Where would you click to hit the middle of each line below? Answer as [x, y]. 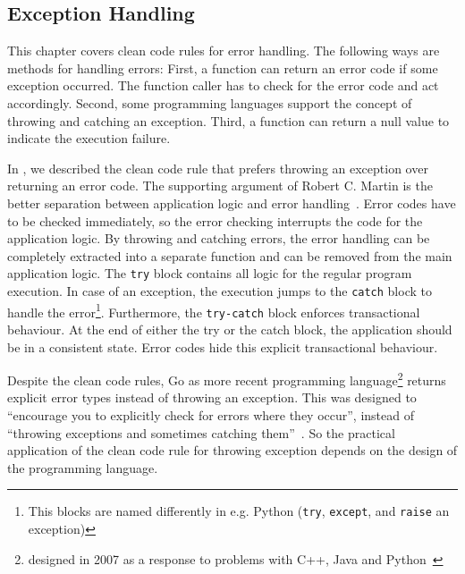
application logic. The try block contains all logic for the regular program [210, 273]
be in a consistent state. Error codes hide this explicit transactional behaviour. [223, 346]
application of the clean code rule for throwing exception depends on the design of [232, 450]
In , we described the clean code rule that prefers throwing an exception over [218, 168]
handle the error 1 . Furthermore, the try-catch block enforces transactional [214, 310]
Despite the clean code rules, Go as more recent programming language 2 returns [227, 379]
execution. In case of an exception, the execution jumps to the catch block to [220, 290]
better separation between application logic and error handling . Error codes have [232, 203]
